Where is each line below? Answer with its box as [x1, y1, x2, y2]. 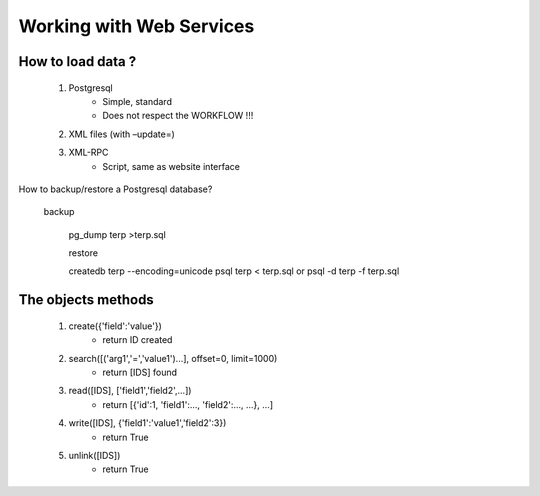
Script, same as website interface [102, 160, 240, 172]
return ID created [102, 334, 173, 346]
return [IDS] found [102, 366, 178, 379]
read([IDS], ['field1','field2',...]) [68, 385, 192, 397]
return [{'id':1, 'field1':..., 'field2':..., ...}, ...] [102, 398, 274, 410]
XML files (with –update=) [68, 128, 175, 140]
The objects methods [18, 291, 154, 309]
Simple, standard [102, 95, 172, 107]
